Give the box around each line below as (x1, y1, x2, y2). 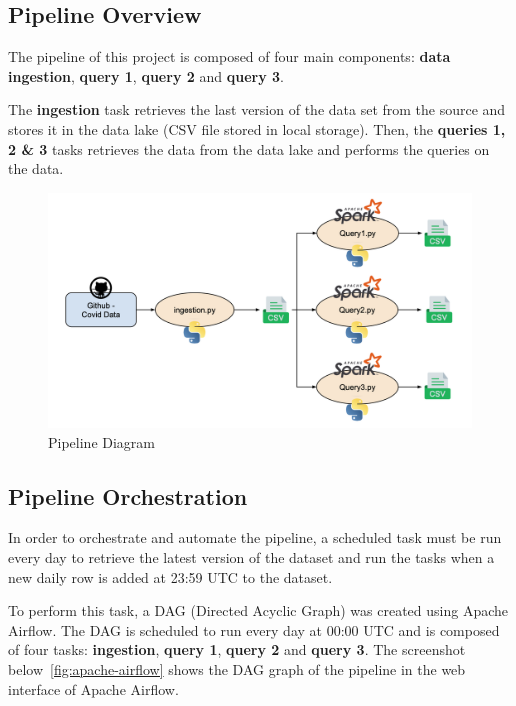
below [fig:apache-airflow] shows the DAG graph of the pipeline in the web (8, 658, 466, 679)
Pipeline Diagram (48, 431, 156, 452)
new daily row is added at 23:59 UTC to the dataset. (8, 566, 333, 587)
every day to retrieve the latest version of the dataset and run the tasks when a (8, 546, 495, 567)
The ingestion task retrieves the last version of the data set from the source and (8, 99, 506, 120)
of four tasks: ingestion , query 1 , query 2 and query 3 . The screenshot (8, 639, 466, 660)
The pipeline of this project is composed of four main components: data (8, 46, 451, 67)
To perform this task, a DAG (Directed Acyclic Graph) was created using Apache (8, 600, 508, 621)
